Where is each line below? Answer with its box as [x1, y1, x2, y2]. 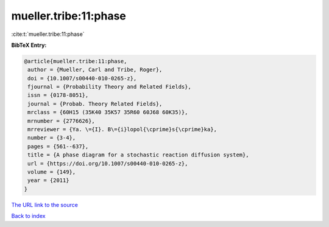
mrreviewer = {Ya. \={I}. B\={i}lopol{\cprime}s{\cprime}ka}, [27, 126, 218, 133]
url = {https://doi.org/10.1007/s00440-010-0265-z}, [27, 160, 188, 167]
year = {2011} [27, 177, 69, 184]
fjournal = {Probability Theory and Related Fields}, [27, 83, 191, 91]
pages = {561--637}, [27, 143, 89, 150]
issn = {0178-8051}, [27, 92, 89, 99]
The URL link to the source [11, 201, 79, 208]
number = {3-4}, [27, 134, 76, 141]
